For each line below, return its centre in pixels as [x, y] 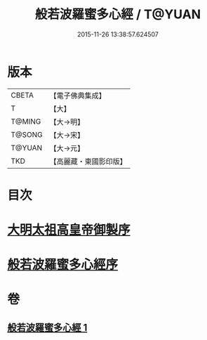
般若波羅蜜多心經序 [63, 265]
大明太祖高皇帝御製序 [69, 230]
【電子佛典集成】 [78, 96]
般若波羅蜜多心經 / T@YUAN [118, 14]
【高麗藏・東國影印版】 [88, 161]
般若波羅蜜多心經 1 [47, 327]
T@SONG [27, 134]
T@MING [26, 122]
